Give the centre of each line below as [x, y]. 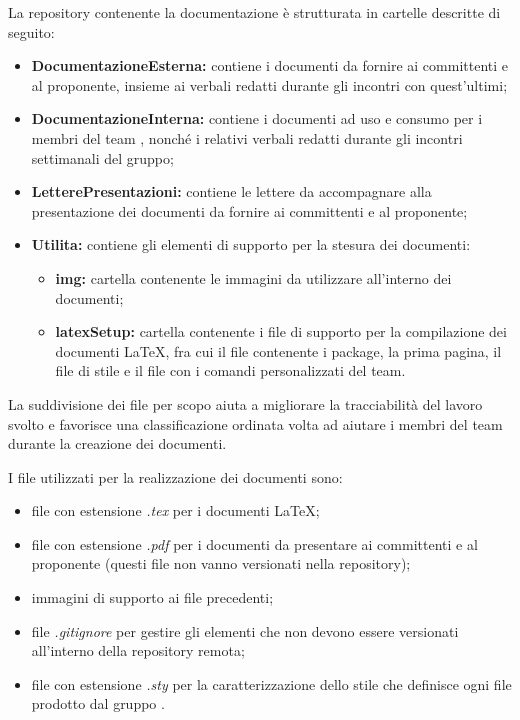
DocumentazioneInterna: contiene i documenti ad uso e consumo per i [257, 118]
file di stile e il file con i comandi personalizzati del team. [230, 370]
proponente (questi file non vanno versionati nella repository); [221, 563]
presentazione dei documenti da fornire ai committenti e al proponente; [249, 210]
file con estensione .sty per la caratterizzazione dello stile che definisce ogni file [271, 683]
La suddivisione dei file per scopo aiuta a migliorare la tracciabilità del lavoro [245, 403]
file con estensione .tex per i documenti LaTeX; [175, 510]
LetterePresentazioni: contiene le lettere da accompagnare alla [231, 191]
